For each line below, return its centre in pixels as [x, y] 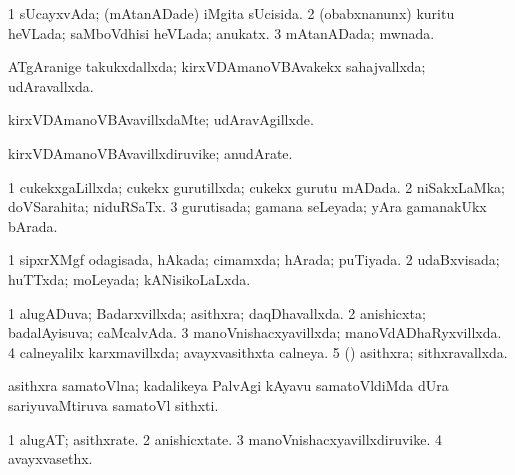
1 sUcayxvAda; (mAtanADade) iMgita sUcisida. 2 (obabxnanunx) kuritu [231, 13]
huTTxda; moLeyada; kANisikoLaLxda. [129, 278]
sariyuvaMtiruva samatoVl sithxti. [113, 404]
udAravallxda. [51, 85]
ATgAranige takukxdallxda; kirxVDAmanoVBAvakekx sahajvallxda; [217, 66]
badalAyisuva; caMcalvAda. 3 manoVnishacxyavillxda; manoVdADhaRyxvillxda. [255, 332]
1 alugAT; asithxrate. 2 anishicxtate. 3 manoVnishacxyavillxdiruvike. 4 [225, 438]
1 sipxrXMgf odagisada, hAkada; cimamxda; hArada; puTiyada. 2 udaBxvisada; [254, 259]
